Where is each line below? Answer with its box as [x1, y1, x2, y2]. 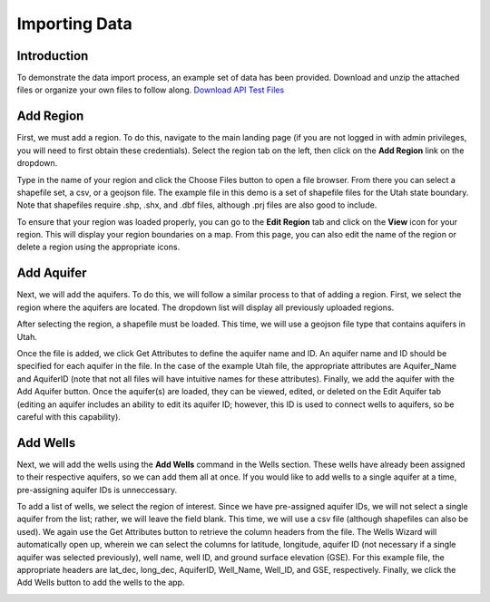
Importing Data [16, 14, 132, 34]
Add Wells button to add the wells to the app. [16, 577, 185, 588]
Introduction [16, 48, 89, 63]
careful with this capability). [16, 411, 122, 422]
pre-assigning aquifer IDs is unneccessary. [16, 484, 177, 495]
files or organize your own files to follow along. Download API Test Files [16, 84, 285, 95]
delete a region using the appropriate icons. [16, 241, 181, 253]
